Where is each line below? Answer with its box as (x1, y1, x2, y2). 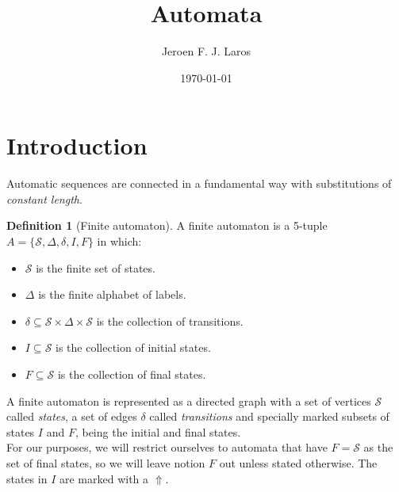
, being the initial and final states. (75, 423, 241, 440)
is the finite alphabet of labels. (38, 286, 186, 303)
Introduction (6, 129, 148, 162)
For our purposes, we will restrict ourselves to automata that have (6, 439, 328, 456)
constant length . (6, 190, 82, 207)
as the (363, 439, 393, 456)
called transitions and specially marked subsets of (149, 408, 389, 425)
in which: (97, 233, 142, 250)
